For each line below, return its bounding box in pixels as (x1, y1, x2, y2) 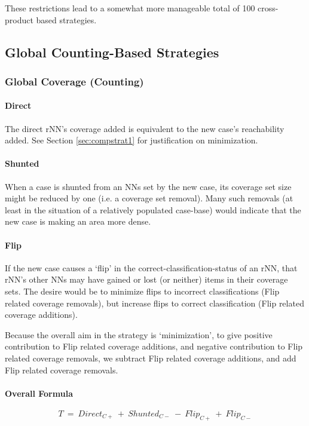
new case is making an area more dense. (5, 215, 151, 228)
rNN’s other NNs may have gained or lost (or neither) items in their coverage (5, 273, 288, 286)
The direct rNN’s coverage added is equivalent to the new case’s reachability (5, 122, 284, 134)
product (5, 13, 33, 26)
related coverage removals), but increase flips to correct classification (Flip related (5, 296, 304, 309)
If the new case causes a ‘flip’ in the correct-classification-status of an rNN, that (5, 261, 298, 274)
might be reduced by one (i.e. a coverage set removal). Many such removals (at (5, 192, 293, 204)
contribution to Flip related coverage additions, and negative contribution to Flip (5, 340, 303, 353)
